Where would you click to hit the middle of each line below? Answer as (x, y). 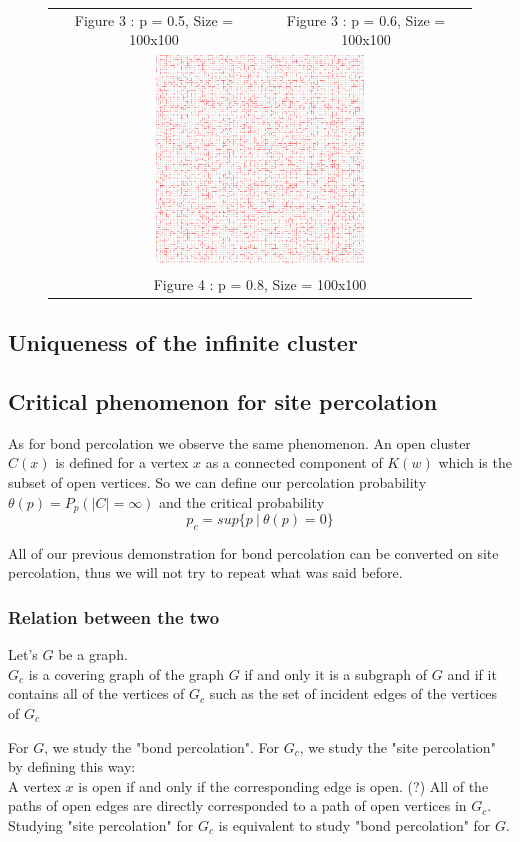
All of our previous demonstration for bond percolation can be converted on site (253, 552)
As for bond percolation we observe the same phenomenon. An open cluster (239, 442)
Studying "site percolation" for (101, 824)
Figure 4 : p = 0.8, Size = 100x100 (260, 283)
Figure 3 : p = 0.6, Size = (366, 19)
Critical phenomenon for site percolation (223, 400)
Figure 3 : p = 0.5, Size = (154, 19)
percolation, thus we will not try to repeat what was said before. (205, 572)
